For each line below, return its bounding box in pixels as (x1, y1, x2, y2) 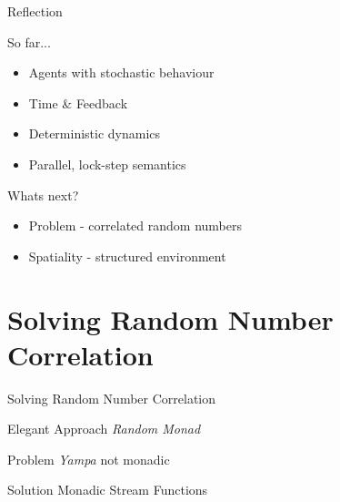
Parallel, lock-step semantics (28, 154, 186, 173)
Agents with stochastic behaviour (28, 63, 215, 82)
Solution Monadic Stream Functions (7, 480, 208, 499)
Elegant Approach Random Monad (7, 419, 201, 438)
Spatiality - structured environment (28, 246, 226, 265)
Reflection (7, 2, 63, 20)
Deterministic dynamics (28, 124, 161, 143)
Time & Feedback (28, 93, 128, 112)
